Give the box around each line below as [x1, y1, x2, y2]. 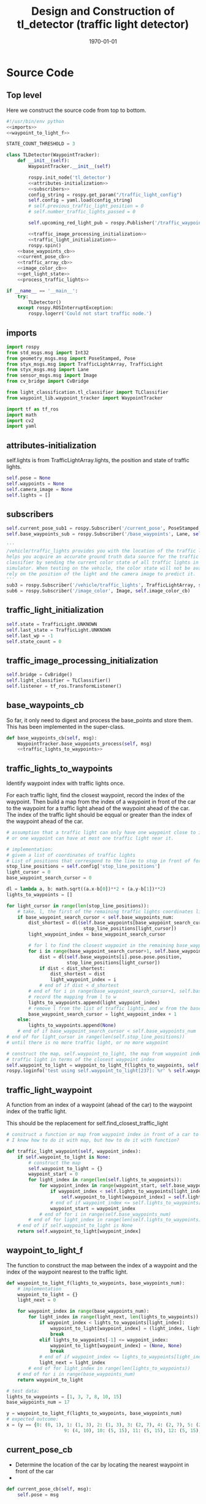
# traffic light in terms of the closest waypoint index [6, 1056, 155, 1063]
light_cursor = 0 [6, 869, 51, 875]
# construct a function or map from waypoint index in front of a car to [6, 1132, 199, 1138]
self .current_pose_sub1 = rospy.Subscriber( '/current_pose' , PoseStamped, [6, 526, 202, 532]
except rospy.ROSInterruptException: [17, 305, 114, 311]
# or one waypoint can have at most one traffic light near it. [6, 835, 174, 841]
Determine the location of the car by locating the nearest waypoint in [15, 1461, 189, 1468]
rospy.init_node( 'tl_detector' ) [28, 174, 112, 181]
